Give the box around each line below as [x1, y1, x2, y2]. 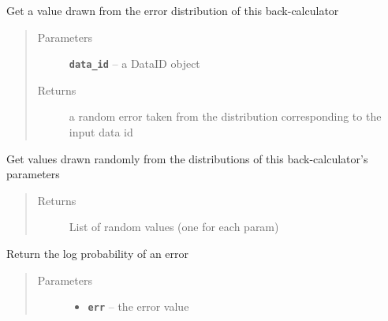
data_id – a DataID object [69, 55, 200, 72]
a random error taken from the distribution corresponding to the [69, 108, 382, 125]
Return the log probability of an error [6, 245, 189, 261]
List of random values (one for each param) [69, 218, 279, 235]
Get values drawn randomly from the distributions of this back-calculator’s [6, 150, 368, 166]
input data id [69, 124, 133, 140]
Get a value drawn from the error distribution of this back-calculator [6, 2, 339, 18]
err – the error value [88, 298, 189, 315]
